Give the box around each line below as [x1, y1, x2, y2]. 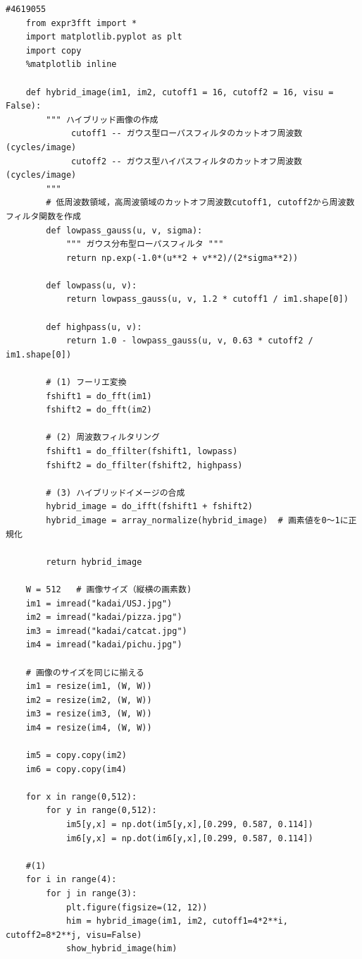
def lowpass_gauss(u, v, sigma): [46, 225, 203, 236]
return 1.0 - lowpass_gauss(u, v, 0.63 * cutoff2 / [65, 336, 313, 346]
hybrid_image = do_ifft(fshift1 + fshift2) [46, 501, 253, 512]
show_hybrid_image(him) [65, 943, 177, 954]
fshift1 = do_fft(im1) [46, 391, 152, 401]
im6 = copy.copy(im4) [25, 764, 127, 774]
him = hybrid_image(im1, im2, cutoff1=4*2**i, [65, 916, 288, 927]
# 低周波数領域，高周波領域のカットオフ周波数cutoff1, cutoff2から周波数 [46, 197, 355, 208]
